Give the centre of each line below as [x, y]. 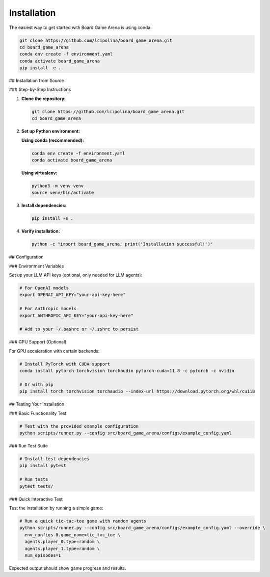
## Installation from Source [37, 80]
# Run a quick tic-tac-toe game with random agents [83, 521]
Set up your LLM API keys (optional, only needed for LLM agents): [76, 275]
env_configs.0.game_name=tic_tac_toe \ [73, 535]
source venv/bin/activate [63, 193]
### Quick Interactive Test [36, 499]
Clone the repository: [43, 99]
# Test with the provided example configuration [79, 426]
